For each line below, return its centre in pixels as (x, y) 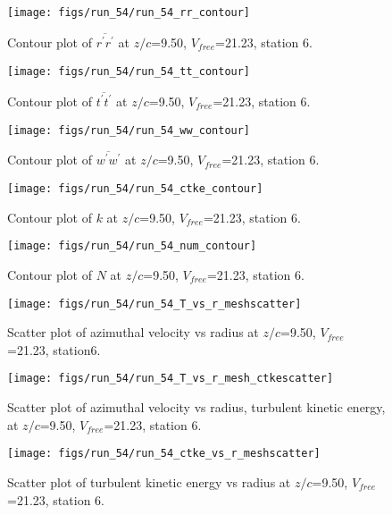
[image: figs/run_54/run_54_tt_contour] (129, 71)
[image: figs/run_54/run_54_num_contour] (132, 246)
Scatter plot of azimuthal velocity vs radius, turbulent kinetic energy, (196, 407)
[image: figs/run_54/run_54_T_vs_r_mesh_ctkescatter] (171, 379)
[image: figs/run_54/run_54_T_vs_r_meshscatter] (154, 304)
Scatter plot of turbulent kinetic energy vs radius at (149, 481)
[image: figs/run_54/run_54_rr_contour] (129, 13)
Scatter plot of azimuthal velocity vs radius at (133, 332)
